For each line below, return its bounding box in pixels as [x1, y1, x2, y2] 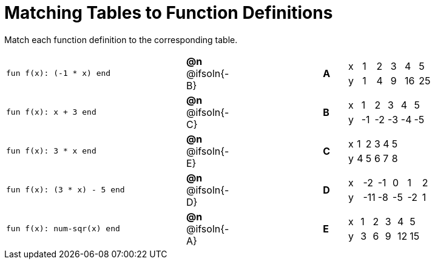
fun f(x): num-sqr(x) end [6, 224, 120, 234]
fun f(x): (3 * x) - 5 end [6, 185, 125, 195]
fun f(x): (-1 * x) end [6, 69, 111, 78]
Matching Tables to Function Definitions [4, 2, 333, 23]
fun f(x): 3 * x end [6, 146, 96, 156]
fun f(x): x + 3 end [6, 107, 96, 117]
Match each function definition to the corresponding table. [4, 34, 238, 45]
